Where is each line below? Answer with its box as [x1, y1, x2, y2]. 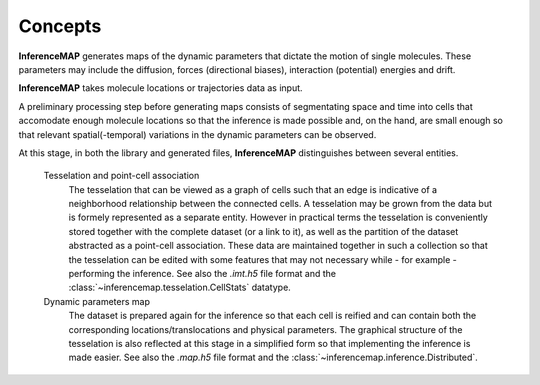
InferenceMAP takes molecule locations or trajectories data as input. [18, 82, 304, 94]
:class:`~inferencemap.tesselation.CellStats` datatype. [68, 281, 292, 294]
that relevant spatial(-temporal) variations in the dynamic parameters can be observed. [18, 128, 377, 140]
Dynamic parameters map [43, 295, 150, 307]
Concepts [18, 15, 102, 37]
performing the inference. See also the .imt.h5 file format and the [68, 268, 337, 280]
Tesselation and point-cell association [43, 170, 200, 182]
